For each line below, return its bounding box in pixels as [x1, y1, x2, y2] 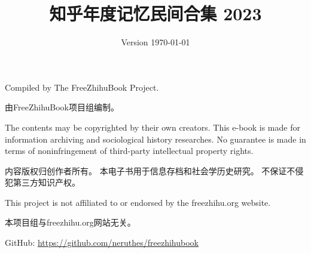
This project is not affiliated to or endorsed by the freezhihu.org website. [5, 196, 271, 208]
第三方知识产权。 [13, 176, 80, 189]
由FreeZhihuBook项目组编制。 [5, 101, 120, 113]
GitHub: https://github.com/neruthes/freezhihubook [5, 236, 199, 249]
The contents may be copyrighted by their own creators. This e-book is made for [5, 121, 300, 133]
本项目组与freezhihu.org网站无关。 [5, 216, 136, 229]
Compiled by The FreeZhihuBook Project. [5, 81, 159, 93]
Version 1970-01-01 [121, 36, 190, 48]
